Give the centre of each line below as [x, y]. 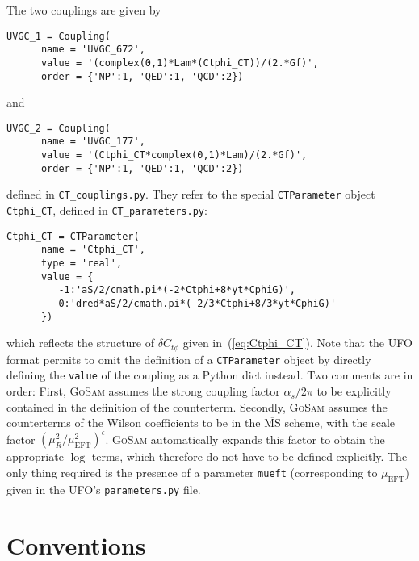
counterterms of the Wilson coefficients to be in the [134, 423]
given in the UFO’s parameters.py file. [104, 489]
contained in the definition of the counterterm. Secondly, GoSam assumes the [197, 406]
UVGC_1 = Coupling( [59, 36]
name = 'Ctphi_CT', [93, 250]
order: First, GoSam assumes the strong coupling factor [143, 391]
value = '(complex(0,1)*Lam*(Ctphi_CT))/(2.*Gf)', [180, 63]
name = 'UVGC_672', [93, 50]
